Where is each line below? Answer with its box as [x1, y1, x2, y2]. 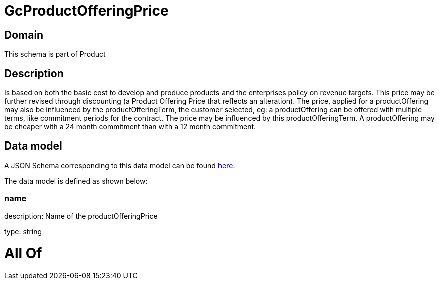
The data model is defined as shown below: [4, 176, 148, 185]
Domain [4, 28, 44, 41]
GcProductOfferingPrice [4, 2, 169, 19]
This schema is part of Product [4, 50, 106, 59]
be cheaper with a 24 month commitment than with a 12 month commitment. [4, 122, 256, 131]
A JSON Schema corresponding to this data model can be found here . [4, 161, 235, 170]
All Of [4, 245, 42, 262]
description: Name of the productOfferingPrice [4, 211, 158, 220]
